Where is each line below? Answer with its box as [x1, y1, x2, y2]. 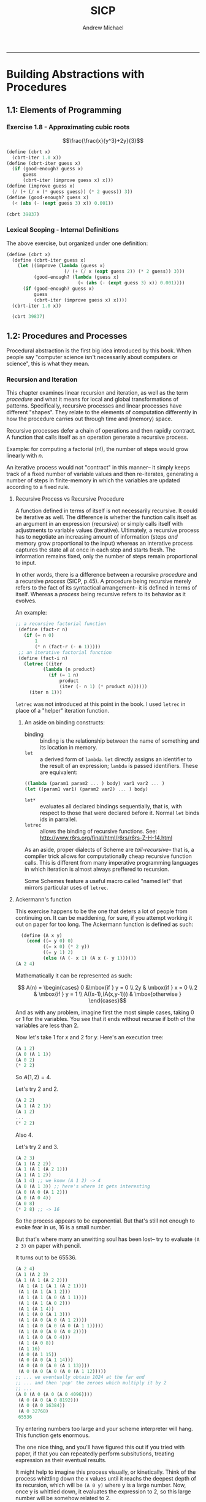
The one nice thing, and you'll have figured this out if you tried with [15, 1444, 185, 1451]
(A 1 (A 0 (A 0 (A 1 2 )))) [18, 1317, 88, 1324]
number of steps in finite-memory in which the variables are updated [6, 477, 180, 484]
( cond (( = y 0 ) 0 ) [26, 938, 74, 944]
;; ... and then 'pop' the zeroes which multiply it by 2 [15, 1379, 167, 1386]
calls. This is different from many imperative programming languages [24, 859, 199, 866]
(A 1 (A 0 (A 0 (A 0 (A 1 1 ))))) [18, 1323, 104, 1329]
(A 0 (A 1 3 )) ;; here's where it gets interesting [15, 1183, 150, 1189]
